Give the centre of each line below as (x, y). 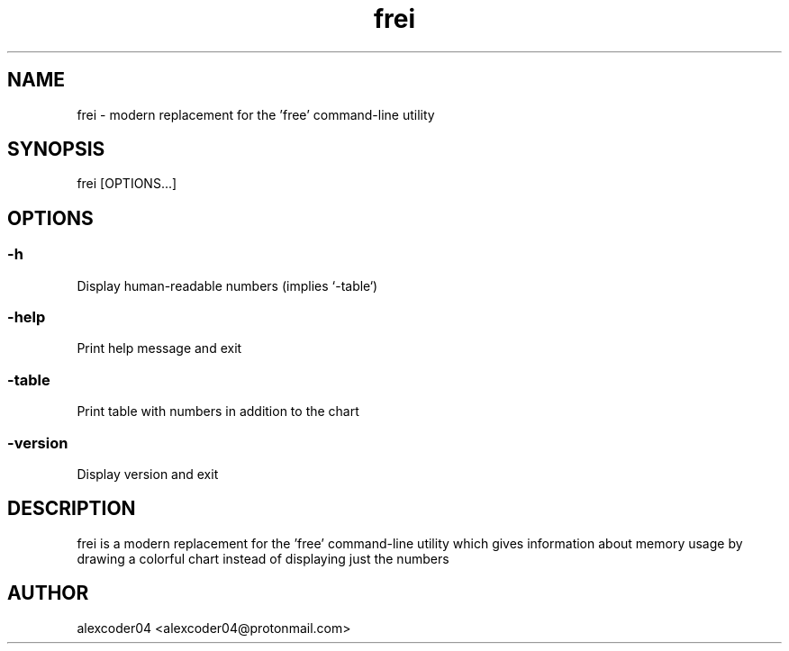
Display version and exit (148, 474)
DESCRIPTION (72, 509)
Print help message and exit (159, 348)
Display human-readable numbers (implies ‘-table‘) (227, 285)
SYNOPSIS (56, 149)
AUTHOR (48, 593)
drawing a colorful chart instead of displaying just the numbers (263, 558)
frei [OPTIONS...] (127, 184)
